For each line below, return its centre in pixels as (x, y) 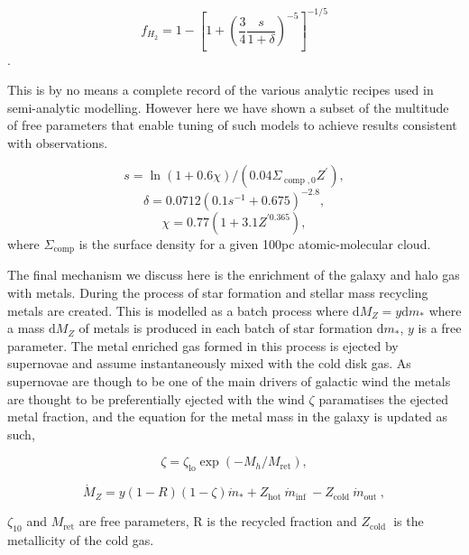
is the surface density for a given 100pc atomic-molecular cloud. (255, 243)
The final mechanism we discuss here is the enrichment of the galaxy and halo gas (234, 275)
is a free (440, 328)
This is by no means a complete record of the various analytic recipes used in (221, 90)
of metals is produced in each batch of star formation (226, 328)
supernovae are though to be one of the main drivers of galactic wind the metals (229, 380)
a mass (26, 328)
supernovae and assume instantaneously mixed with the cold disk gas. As (209, 363)
